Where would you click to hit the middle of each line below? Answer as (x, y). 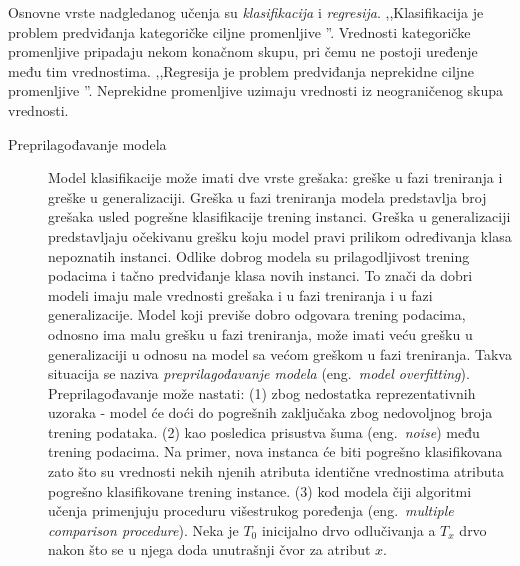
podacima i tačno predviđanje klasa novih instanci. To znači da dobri (260, 275)
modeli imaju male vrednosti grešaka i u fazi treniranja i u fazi (240, 294)
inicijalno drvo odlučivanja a (348, 529)
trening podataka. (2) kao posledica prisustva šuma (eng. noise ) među (264, 431)
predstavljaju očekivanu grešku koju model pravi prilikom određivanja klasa (280, 235)
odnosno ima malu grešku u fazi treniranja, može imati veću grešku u (260, 333)
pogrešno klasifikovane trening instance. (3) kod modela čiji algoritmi (260, 490)
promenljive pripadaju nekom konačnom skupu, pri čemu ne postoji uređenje (243, 51)
